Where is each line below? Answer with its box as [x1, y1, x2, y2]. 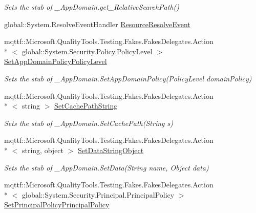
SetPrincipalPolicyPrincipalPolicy [4, 199, 110, 210]
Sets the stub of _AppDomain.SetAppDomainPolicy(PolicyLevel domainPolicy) [4, 73, 252, 83]
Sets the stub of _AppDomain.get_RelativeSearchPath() [4, 2, 179, 12]
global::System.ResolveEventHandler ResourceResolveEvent [4, 18, 190, 29]
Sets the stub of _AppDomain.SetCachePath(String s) [4, 117, 173, 128]
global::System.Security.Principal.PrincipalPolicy [22, 189, 175, 200]
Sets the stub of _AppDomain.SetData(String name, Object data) [4, 162, 209, 173]
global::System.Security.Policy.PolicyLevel [22, 46, 153, 56]
